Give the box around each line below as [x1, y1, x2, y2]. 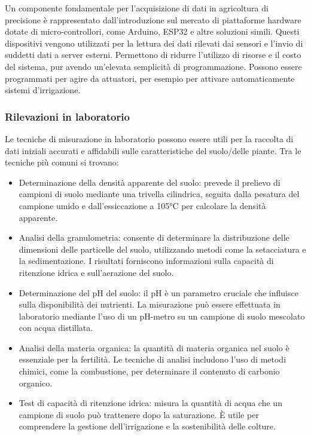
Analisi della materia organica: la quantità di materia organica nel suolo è [19, 341, 289, 354]
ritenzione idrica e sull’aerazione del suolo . [19, 266, 174, 278]
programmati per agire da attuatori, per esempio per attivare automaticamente [5, 72, 295, 84]
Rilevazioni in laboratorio [5, 109, 130, 124]
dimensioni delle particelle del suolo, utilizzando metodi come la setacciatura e [19, 242, 306, 255]
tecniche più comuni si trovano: [5, 156, 119, 168]
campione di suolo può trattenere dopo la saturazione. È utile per [19, 408, 259, 420]
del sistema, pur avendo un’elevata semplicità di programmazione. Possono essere [5, 60, 302, 72]
